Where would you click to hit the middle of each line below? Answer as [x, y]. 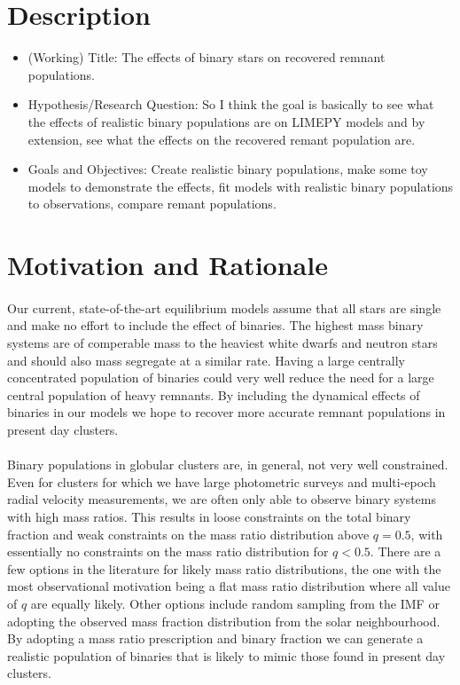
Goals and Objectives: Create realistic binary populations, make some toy [228, 169]
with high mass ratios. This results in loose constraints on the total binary [209, 516]
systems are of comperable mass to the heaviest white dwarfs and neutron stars [222, 343]
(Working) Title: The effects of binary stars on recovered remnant [207, 57]
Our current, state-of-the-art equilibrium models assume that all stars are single [224, 307]
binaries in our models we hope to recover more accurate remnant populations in [226, 412]
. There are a [405, 551]
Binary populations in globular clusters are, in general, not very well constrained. [228, 465]
